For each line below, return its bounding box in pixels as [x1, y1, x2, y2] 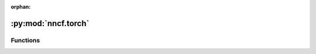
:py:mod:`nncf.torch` [11, 18, 90, 28]
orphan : [11, 3, 31, 10]
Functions [11, 36, 40, 44]
